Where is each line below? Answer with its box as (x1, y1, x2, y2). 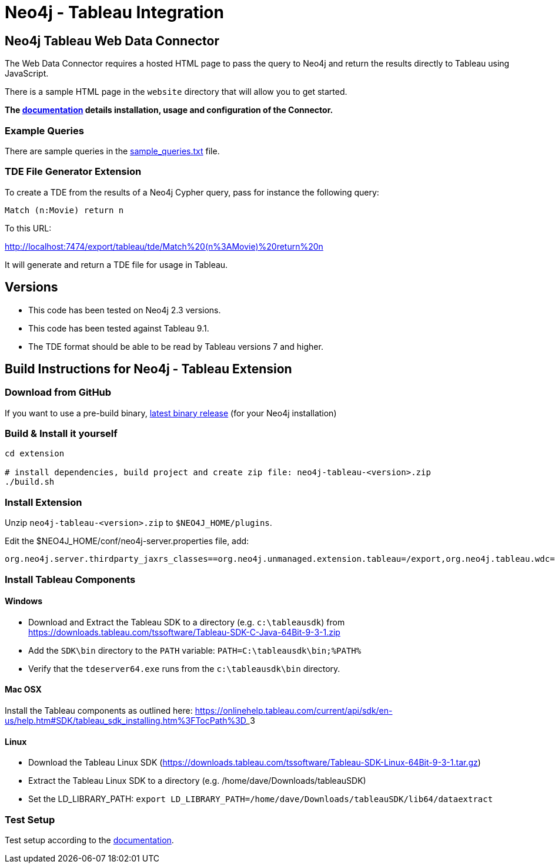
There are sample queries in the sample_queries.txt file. (5, 145, 220, 156)
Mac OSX (5, 684, 42, 695)
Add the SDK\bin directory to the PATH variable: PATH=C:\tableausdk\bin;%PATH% (28, 645, 362, 655)
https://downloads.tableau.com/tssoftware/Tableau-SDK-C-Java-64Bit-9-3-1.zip (28, 627, 340, 637)
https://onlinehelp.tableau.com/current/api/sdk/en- (195, 705, 393, 716)
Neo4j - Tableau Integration (5, 2, 224, 22)
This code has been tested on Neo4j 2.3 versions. (28, 304, 221, 315)
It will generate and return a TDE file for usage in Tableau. (5, 259, 228, 270)
